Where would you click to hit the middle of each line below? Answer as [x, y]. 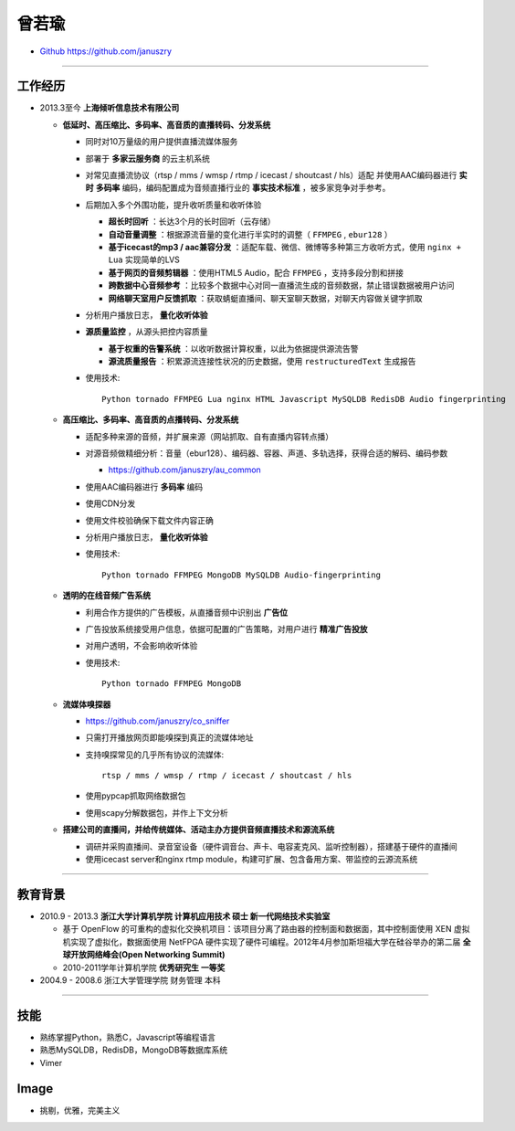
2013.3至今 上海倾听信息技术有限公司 [110, 108]
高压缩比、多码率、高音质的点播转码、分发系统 [151, 419]
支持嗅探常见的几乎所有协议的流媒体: [155, 755]
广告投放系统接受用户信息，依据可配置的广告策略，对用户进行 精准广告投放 [226, 629]
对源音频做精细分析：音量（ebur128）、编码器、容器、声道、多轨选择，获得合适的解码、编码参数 [267, 453]
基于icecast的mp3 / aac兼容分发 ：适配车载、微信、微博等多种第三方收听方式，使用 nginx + [284, 247]
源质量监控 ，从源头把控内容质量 [147, 332]
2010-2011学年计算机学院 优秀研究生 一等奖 [144, 967]
